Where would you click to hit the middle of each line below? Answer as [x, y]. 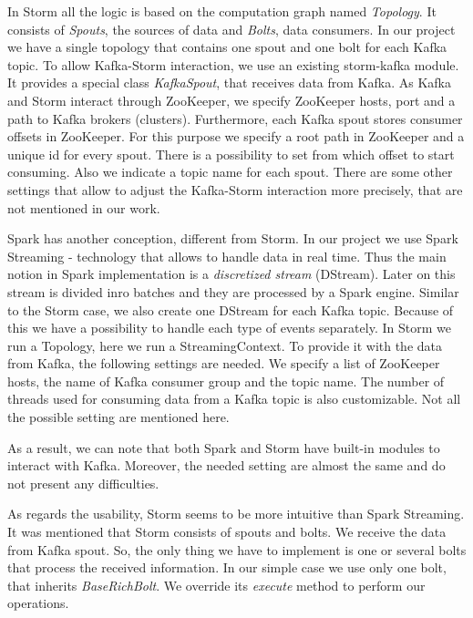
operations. [38, 603]
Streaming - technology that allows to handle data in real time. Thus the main [227, 256]
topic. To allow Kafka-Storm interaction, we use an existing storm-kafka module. [233, 64]
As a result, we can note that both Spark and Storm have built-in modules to [224, 447]
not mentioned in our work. [84, 207]
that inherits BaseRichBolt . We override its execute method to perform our [216, 585]
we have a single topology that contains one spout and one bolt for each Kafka [227, 47]
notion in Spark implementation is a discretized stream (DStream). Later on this [231, 274]
